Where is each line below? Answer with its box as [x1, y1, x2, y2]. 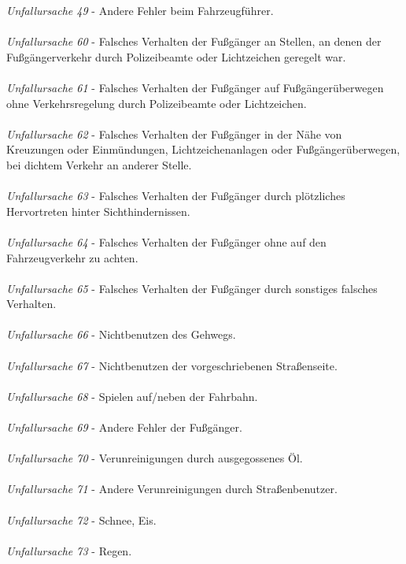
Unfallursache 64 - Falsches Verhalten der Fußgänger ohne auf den [6, 233, 327, 250]
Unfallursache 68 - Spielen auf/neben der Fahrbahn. [6, 388, 258, 404]
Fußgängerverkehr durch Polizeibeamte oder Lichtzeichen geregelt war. [6, 48, 346, 65]
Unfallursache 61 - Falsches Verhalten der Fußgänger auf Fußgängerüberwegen [6, 79, 384, 95]
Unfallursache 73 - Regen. [6, 542, 132, 558]
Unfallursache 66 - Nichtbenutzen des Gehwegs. [6, 326, 236, 343]
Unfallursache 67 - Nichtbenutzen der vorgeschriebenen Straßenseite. [6, 357, 338, 373]
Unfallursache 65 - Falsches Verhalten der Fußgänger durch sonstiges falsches [6, 280, 378, 296]
